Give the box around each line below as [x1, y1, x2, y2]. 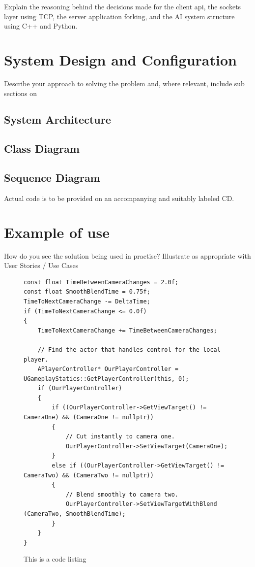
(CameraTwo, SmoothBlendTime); [24, 510, 126, 518]
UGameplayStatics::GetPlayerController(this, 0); [24, 375, 189, 382]
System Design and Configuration [4, 49, 237, 69]
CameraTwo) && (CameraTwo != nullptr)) [24, 471, 154, 479]
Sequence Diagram [4, 170, 100, 185]
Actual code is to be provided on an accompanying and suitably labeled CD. [4, 193, 234, 203]
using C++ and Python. [4, 21, 78, 31]
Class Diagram [4, 141, 80, 156]
